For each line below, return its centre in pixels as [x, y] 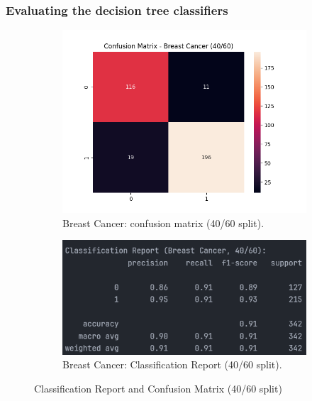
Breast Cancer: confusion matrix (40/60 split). [163, 223]
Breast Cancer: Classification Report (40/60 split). [172, 364]
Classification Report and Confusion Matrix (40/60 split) [158, 388]
